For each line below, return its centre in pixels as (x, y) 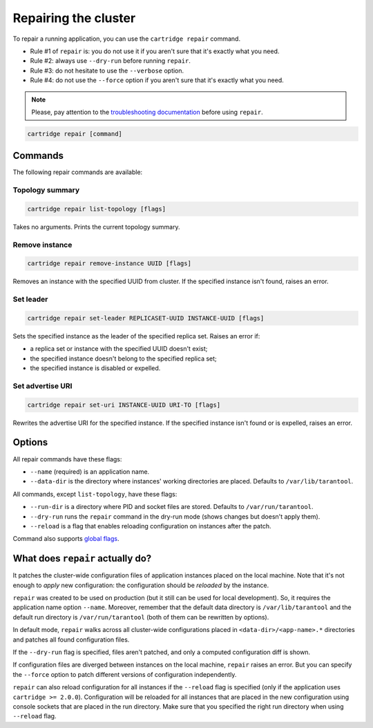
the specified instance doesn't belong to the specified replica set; (123, 358)
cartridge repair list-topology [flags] (96, 209)
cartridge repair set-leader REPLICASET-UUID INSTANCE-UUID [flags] (146, 318)
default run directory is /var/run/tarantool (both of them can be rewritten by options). (141, 617)
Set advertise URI (42, 385)
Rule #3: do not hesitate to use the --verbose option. (107, 70)
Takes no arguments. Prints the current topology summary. (96, 227)
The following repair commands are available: (78, 172)
